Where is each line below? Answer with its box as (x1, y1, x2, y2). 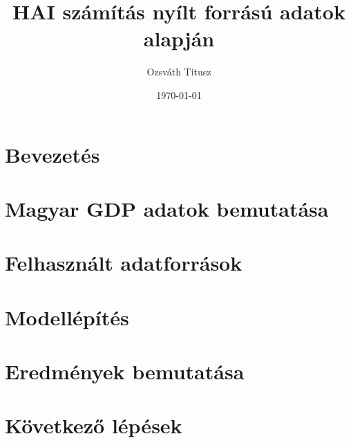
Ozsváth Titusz (146, 64, 211, 79)
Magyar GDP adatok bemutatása (5, 194, 329, 222)
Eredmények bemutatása (5, 357, 245, 385)
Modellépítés (5, 302, 129, 331)
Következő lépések (5, 411, 182, 440)
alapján (143, 24, 215, 53)
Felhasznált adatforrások (5, 248, 243, 277)
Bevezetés (5, 140, 100, 168)
